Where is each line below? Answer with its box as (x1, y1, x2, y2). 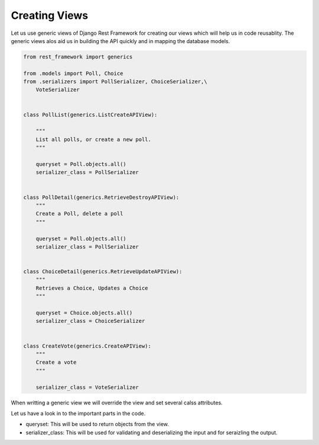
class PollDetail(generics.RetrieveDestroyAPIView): (23, 194, 180, 201)
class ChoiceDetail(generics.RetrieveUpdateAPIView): (23, 269, 183, 275)
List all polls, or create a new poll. (35, 136, 152, 143)
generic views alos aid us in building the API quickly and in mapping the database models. (11, 37, 230, 44)
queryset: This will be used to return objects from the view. (25, 421, 170, 428)
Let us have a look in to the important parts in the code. (11, 410, 146, 417)
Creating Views (11, 9, 89, 22)
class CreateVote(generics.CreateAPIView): (23, 342, 152, 349)
